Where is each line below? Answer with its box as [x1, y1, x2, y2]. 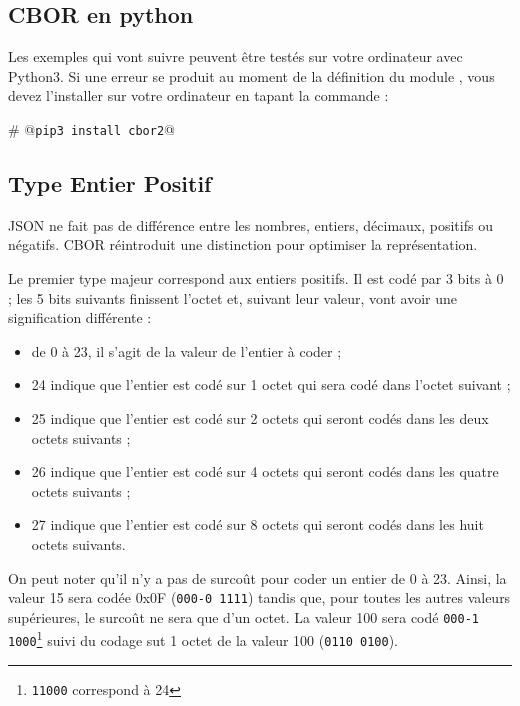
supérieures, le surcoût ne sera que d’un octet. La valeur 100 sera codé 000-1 [8, 606, 479, 627]
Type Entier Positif [8, 168, 212, 199]
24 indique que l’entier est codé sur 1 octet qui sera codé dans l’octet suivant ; [31, 374, 511, 395]
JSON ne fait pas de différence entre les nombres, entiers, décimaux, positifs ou [8, 214, 493, 235]
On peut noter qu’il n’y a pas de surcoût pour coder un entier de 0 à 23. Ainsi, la [8, 567, 507, 588]
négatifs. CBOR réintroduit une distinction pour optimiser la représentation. [8, 234, 478, 255]
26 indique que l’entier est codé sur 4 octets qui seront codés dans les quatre [31, 461, 499, 482]
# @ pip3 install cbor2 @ [8, 118, 175, 139]
